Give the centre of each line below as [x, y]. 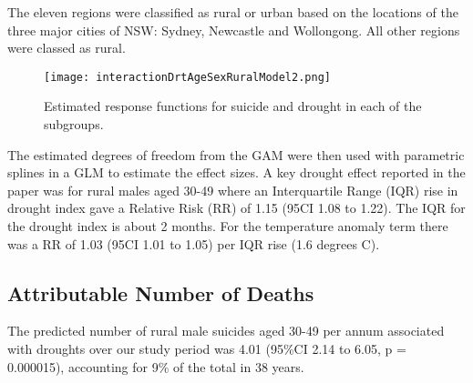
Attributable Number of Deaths [161, 292]
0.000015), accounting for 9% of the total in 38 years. [156, 366]
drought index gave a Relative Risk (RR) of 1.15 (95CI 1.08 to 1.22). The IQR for [236, 208]
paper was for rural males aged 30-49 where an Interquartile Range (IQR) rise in [233, 190]
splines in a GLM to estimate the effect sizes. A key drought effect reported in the [236, 172]
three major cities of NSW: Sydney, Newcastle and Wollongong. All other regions [234, 30]
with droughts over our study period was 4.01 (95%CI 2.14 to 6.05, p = [207, 348]
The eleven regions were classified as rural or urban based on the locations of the [233, 12]
